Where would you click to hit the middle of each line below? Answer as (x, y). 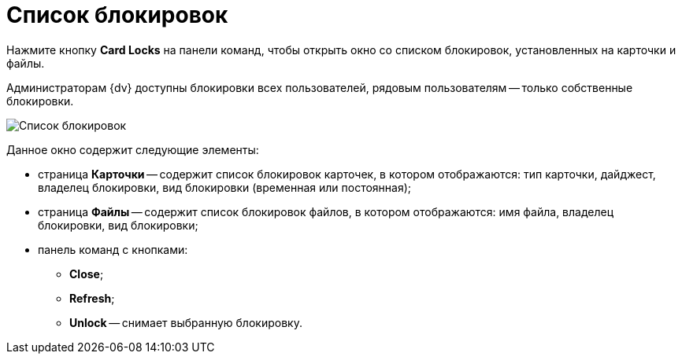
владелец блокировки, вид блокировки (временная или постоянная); (224, 187)
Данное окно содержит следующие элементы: (133, 149)
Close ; (87, 274)
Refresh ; (92, 298)
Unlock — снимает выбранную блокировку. (186, 322)
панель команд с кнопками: (113, 249)
